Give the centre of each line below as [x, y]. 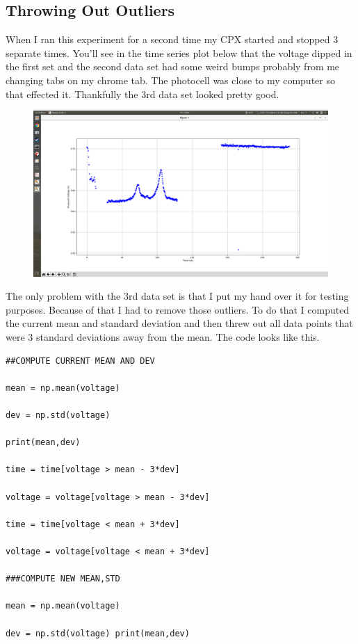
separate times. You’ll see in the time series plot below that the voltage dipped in [179, 53]
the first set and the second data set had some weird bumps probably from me [173, 66]
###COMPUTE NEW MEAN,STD [63, 579]
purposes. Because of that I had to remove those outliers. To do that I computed [178, 309]
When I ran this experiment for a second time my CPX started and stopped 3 [172, 39]
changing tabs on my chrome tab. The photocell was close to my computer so [170, 80]
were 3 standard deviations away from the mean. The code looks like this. [163, 337]
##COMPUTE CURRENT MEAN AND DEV [80, 361]
